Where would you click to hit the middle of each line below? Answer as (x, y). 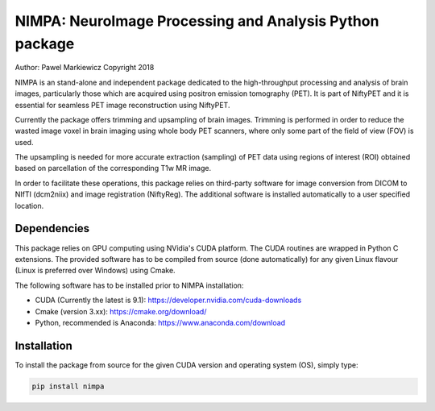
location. (29, 205)
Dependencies (52, 228)
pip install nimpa (68, 386)
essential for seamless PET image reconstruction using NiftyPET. (122, 105)
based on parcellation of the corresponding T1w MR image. (113, 168)
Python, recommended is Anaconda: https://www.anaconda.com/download (160, 322)
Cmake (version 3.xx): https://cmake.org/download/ (121, 311)
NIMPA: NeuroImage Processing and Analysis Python (197, 21)
